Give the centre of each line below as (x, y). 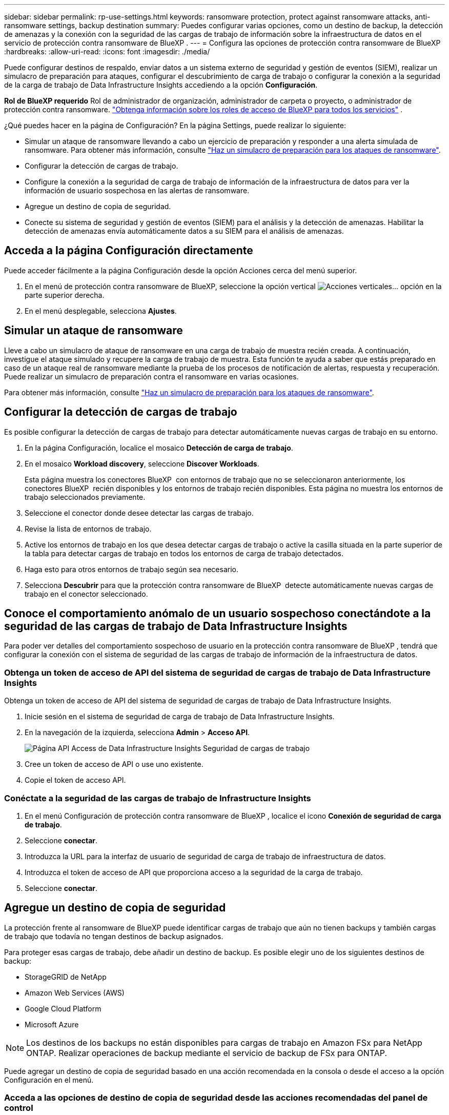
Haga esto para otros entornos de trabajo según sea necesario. (131, 569)
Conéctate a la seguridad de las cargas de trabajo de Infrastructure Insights (158, 798)
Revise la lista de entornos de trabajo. (88, 529)
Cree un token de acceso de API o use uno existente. (114, 764)
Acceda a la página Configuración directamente (129, 251)
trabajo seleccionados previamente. (85, 497)
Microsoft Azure (52, 1024)
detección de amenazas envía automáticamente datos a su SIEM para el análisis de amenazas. (184, 231)
